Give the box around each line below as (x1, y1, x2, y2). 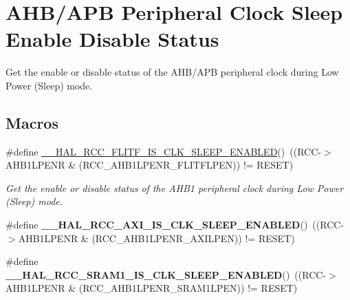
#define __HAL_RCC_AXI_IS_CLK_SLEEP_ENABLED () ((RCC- (6, 217, 344, 232)
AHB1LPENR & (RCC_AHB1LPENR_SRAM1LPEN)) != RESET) (6, 281, 298, 295)
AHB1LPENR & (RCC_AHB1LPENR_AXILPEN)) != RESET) (18, 231, 295, 245)
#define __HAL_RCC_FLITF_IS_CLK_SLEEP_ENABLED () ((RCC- (6, 144, 321, 158)
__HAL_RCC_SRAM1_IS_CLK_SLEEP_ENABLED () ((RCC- (6, 267, 327, 281)
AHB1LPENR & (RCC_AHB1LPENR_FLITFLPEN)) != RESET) (6, 158, 294, 172)
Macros (6, 111, 58, 133)
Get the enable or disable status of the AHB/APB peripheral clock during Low (6, 65, 339, 79)
